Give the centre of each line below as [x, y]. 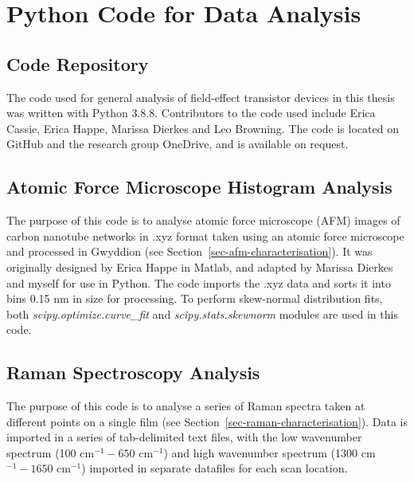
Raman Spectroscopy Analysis [133, 372]
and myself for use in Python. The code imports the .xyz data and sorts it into [199, 282]
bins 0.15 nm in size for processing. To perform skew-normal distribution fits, [195, 298]
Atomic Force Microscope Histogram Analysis [199, 187]
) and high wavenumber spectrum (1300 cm [269, 452]
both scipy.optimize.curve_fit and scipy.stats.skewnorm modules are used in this [202, 313]
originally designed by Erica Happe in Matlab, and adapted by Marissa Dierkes [200, 266]
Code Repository [78, 63]
